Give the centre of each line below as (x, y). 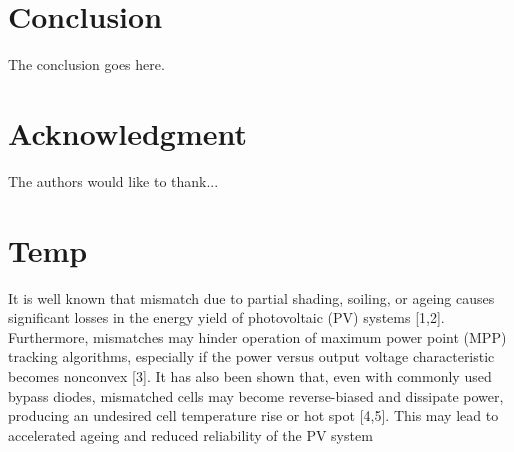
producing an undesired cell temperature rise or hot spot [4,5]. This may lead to (253, 415)
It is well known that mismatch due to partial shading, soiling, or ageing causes (251, 297)
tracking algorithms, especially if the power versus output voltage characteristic (251, 356)
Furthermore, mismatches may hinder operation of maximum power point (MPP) (257, 336)
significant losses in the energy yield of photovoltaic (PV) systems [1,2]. (226, 317)
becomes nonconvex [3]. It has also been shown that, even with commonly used (250, 375)
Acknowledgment (127, 132)
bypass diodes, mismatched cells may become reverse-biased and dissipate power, (256, 395)
